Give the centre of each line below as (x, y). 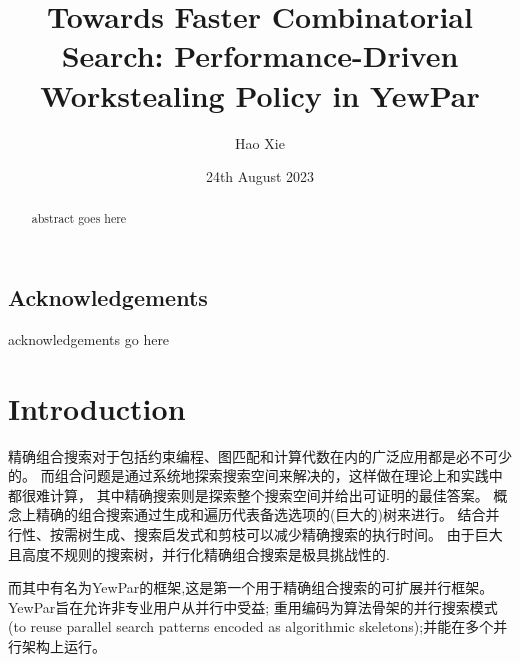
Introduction (97, 407)
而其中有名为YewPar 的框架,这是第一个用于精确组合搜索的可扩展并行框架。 (251, 587)
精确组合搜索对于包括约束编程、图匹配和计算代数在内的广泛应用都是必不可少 (260, 455)
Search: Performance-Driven (260, 55)
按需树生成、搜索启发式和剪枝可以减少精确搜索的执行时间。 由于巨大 (276, 534)
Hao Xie (260, 142)
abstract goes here (79, 218)
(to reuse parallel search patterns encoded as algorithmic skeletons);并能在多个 (251, 626)
